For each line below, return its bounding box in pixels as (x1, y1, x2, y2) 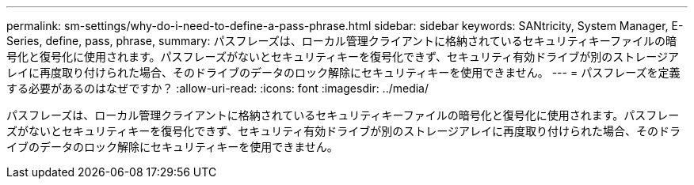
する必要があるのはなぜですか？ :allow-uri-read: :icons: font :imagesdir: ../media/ (6, 81, 429, 95)
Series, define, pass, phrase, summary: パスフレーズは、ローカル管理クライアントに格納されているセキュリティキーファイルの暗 (6, 34, 677, 47)
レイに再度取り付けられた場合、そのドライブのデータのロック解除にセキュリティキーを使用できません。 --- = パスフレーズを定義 (6, 66, 681, 79)
